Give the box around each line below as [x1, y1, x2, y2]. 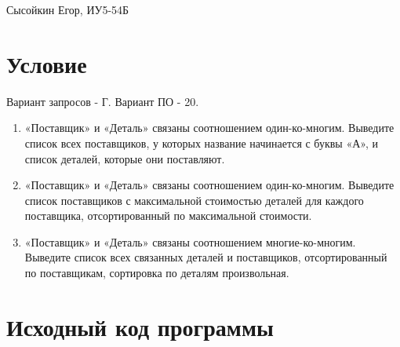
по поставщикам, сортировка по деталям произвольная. [24, 265, 289, 281]
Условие [6, 47, 87, 79]
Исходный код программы [6, 310, 274, 342]
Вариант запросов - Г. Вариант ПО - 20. [6, 93, 199, 109]
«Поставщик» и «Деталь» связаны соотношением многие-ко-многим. [24, 233, 356, 250]
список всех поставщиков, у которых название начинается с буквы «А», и [24, 134, 378, 151]
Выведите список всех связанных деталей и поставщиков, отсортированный [24, 249, 387, 265]
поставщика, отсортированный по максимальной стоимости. [24, 207, 312, 224]
